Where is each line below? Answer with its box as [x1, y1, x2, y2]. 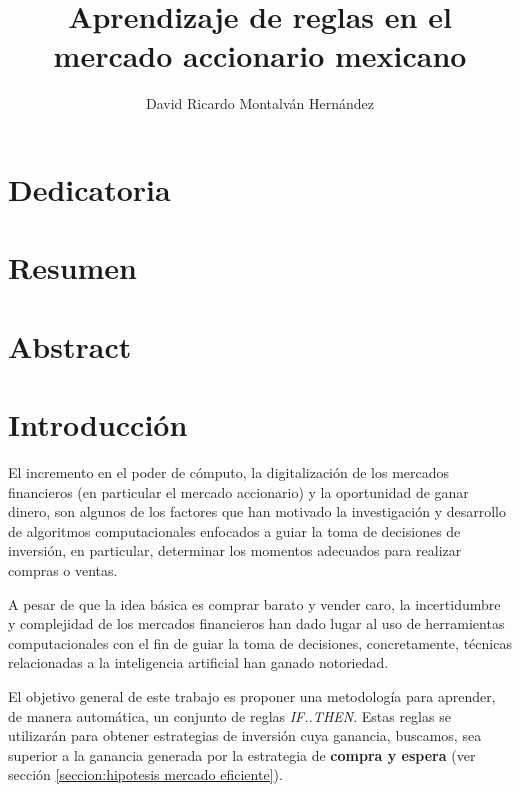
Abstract [8, 325, 132, 366]
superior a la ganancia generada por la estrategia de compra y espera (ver [8, 744, 476, 765]
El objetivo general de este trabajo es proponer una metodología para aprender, [8, 685, 496, 706]
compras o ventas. [8, 559, 118, 580]
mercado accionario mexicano [53, 35, 467, 76]
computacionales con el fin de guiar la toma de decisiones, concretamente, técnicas [8, 632, 512, 653]
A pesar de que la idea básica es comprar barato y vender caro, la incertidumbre [8, 593, 501, 614]
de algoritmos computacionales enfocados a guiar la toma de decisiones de [8, 520, 461, 541]
